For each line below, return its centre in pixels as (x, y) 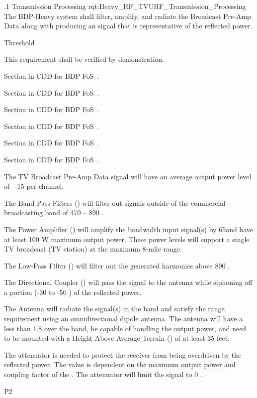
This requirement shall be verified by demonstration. (84, 59)
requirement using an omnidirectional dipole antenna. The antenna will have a (124, 319)
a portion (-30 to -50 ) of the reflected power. (73, 292)
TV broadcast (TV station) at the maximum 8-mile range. (93, 249)
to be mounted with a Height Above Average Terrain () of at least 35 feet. (117, 338)
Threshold (19, 42)
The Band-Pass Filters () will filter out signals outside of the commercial (115, 202)
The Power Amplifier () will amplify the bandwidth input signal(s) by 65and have (128, 229)
